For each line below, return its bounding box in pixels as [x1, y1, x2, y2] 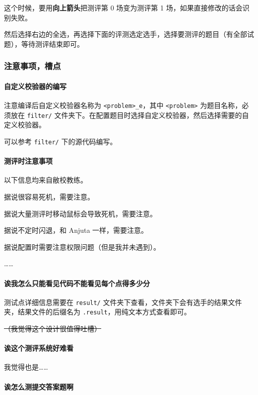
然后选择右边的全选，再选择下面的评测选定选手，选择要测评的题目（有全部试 [4, 29, 254, 39]
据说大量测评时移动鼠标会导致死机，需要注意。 [4, 208, 157, 218]
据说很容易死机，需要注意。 [4, 191, 94, 201]
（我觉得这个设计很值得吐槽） [4, 323, 101, 334]
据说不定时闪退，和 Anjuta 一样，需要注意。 [4, 225, 148, 235]
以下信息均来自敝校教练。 [4, 175, 87, 185]
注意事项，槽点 [4, 60, 61, 72]
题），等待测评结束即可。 [4, 38, 84, 49]
